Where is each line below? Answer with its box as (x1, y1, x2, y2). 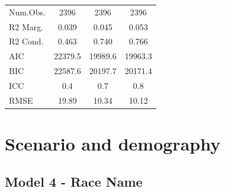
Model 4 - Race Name (5, 172, 143, 190)
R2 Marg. (9, 20, 44, 33)
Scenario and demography (5, 132, 221, 156)
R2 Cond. (9, 35, 44, 47)
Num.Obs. (9, 5, 46, 18)
